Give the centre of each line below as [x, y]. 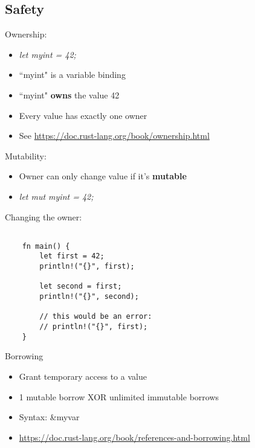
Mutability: [26, 155]
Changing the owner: [44, 216]
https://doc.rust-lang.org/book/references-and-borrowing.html [134, 437]
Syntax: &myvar [49, 417]
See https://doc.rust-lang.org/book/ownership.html [114, 136]
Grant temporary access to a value [83, 376]
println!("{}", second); [89, 297]
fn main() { [46, 246]
